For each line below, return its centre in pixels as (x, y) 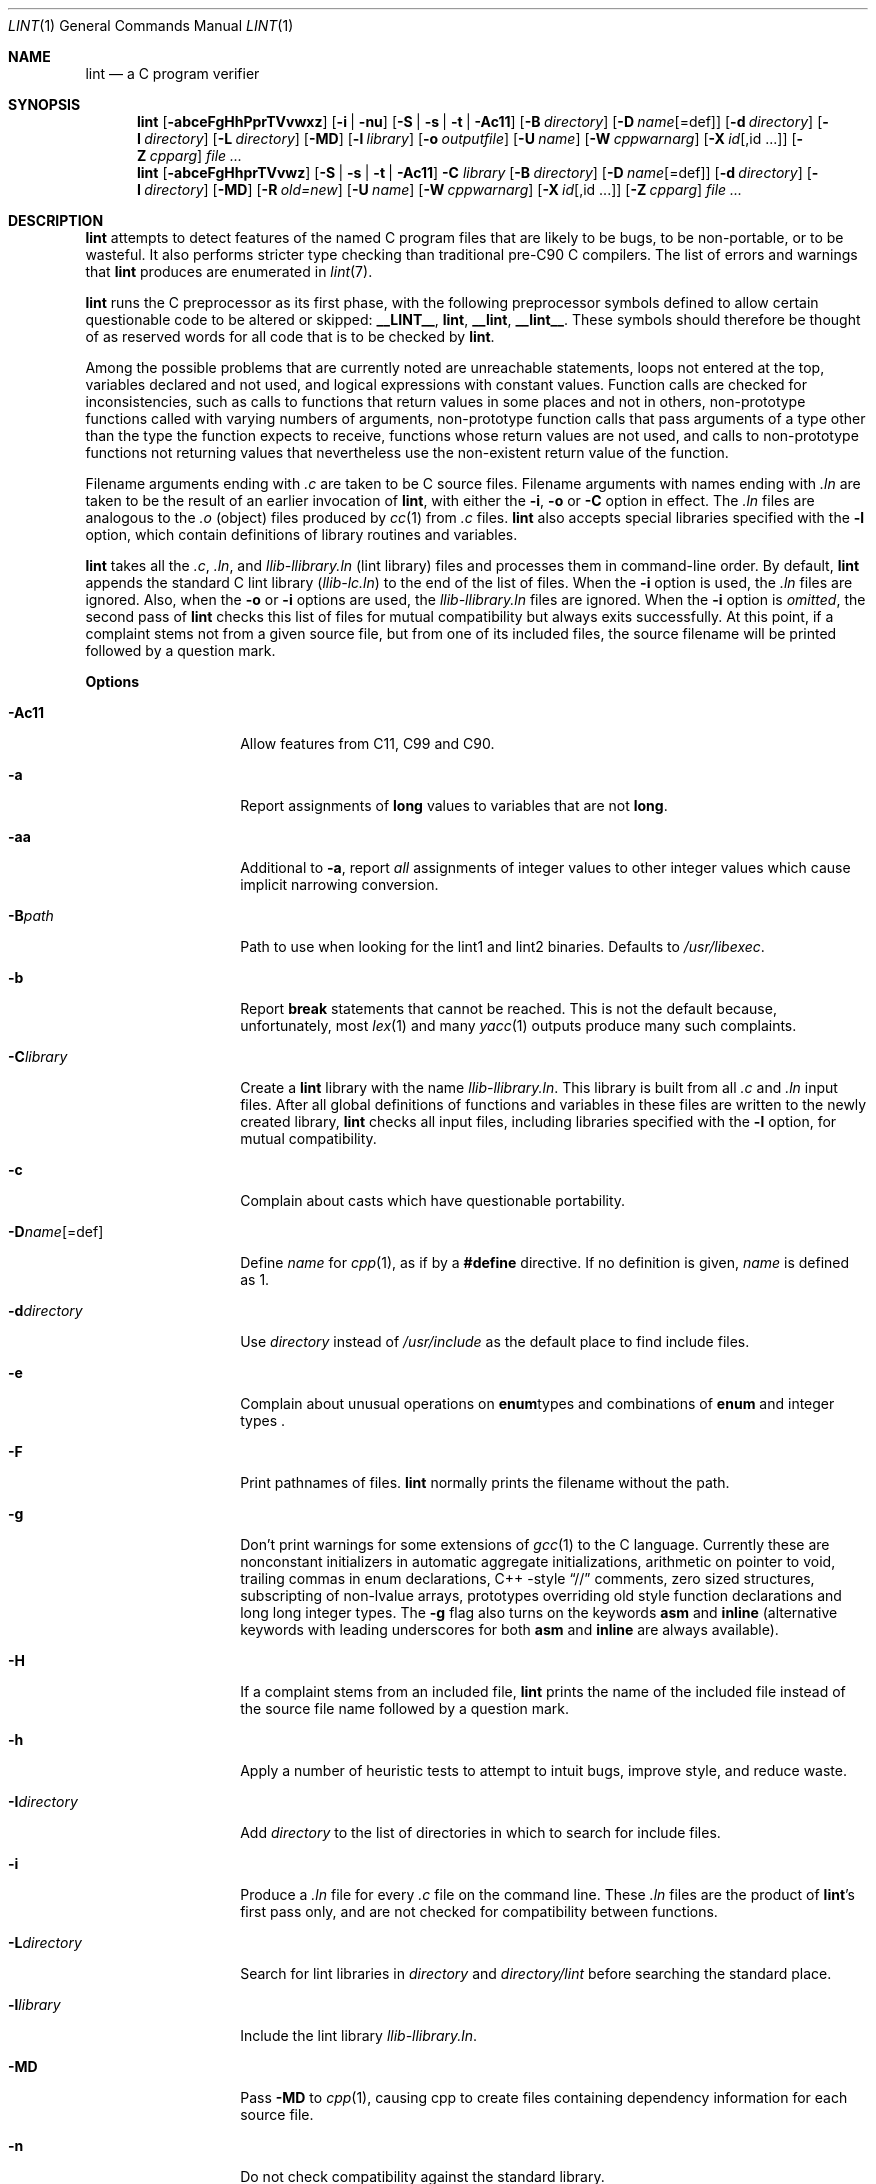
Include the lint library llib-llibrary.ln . (358, 2035)
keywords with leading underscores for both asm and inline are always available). (509, 1629)
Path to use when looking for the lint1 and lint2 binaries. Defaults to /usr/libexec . (502, 946)
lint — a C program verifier (172, 73)
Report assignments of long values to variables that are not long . (454, 805)
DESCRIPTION (56, 220)
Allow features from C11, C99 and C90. (367, 743)
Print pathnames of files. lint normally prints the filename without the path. (485, 1482)
